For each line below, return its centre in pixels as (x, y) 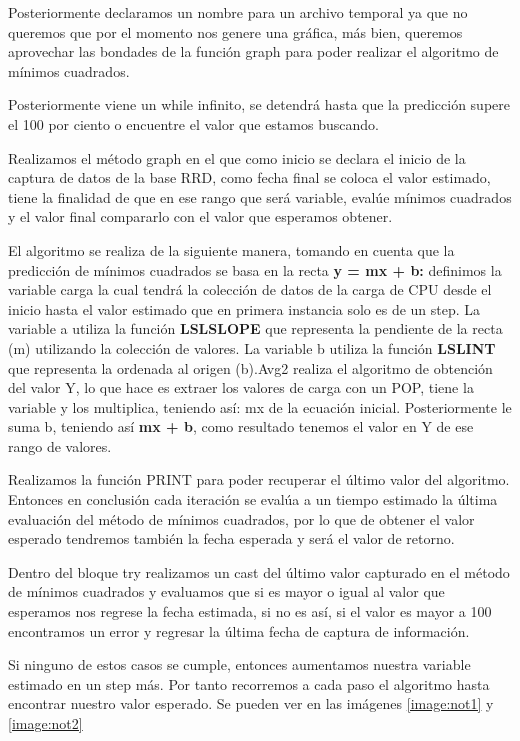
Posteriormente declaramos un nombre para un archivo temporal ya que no (238, 12)
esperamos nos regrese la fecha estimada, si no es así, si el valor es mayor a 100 (250, 611)
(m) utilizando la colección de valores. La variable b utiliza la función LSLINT (252, 347)
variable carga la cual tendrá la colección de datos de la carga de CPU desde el (250, 289)
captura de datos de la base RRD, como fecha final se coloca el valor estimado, (249, 177)
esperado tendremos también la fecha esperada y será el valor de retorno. (231, 538)
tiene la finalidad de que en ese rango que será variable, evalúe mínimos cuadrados (260, 196)
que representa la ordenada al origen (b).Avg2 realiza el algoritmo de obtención (250, 367)
